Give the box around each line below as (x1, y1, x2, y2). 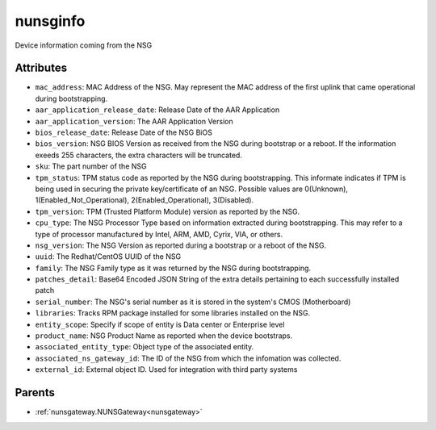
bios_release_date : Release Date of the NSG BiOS (35, 127, 213, 137)
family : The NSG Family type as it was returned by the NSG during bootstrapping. (35, 263, 311, 273)
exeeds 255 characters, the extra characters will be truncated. (35, 150, 242, 160)
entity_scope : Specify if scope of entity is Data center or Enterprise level (35, 319, 285, 329)
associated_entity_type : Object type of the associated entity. (35, 342, 254, 352)
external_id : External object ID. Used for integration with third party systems (35, 365, 298, 374)
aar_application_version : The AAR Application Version (35, 116, 233, 126)
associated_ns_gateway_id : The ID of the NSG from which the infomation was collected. (35, 353, 342, 363)
